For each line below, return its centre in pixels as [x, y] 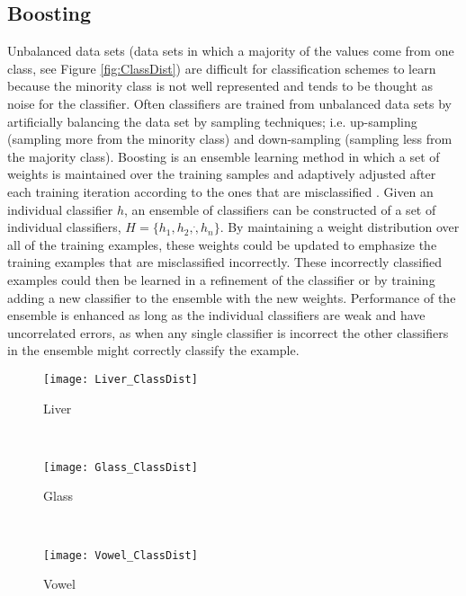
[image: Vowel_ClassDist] [121, 555]
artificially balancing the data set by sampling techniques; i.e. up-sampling [212, 121]
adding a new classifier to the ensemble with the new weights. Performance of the [232, 297]
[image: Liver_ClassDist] [121, 379]
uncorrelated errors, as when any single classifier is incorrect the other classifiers [228, 332]
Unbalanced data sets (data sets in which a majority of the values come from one [231, 51]
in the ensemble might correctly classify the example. [153, 350]
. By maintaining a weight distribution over [340, 227]
